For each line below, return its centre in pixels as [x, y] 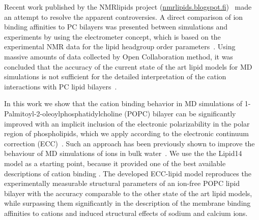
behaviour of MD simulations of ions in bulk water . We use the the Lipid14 [123, 153]
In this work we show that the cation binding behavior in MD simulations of [123, 103]
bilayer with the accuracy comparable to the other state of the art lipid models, [128, 193]
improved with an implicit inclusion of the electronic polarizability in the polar [127, 123]
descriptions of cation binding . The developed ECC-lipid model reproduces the [128, 173]
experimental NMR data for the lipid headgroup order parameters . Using [120, 46]
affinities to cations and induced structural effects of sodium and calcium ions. [126, 213]
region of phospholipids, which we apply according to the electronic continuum [126, 133]
